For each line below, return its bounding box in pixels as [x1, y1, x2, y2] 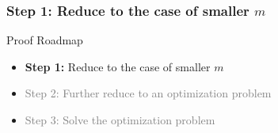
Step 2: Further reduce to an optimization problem [25, 85, 272, 101]
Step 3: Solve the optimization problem [25, 112, 215, 127]
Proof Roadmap [6, 32, 83, 48]
